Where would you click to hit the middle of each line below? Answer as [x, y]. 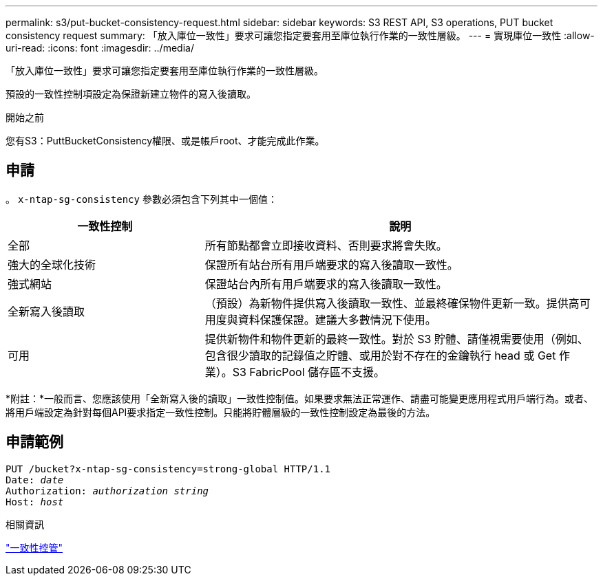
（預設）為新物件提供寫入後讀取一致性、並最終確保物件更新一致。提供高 [392, 303]
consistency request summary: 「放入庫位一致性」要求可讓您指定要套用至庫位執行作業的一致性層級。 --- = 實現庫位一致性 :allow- [300, 35]
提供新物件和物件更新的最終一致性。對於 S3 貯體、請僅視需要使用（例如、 [396, 339]
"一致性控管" [34, 547]
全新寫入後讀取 [46, 311]
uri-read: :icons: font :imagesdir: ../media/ [100, 48]
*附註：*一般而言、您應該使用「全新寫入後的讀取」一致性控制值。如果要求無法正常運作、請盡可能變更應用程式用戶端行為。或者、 [300, 398]
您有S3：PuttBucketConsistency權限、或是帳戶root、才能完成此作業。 [165, 141]
